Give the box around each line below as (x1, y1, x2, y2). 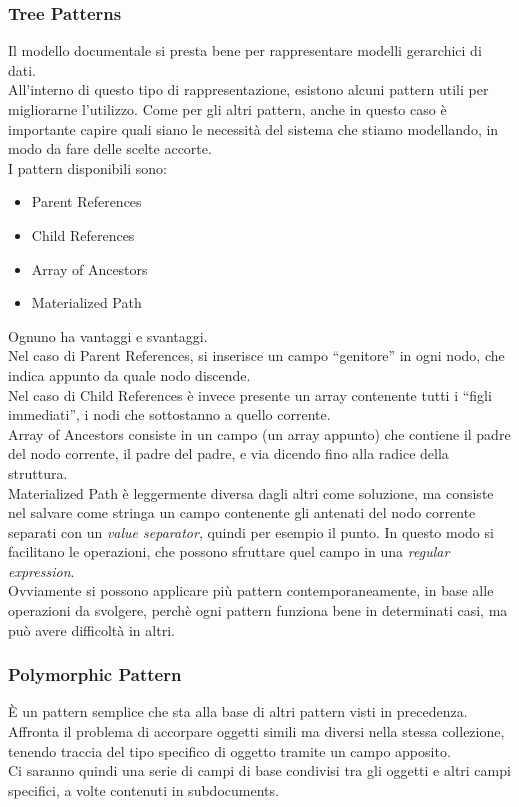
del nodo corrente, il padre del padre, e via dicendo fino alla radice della (8, 443, 449, 464)
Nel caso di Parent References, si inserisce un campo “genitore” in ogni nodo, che (8, 345, 505, 366)
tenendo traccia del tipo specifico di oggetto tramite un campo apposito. (8, 740, 451, 761)
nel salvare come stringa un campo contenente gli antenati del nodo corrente (8, 502, 476, 523)
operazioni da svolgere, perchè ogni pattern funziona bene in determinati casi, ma (8, 600, 508, 621)
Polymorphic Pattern (8, 662, 182, 687)
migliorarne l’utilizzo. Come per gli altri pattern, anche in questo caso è (8, 99, 447, 119)
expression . (8, 560, 75, 581)
